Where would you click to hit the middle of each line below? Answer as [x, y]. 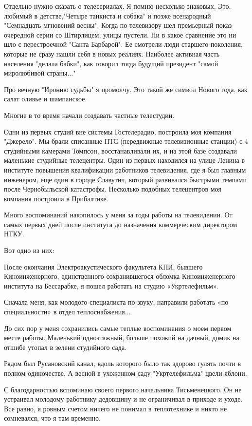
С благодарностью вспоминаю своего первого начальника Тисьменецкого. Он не [123, 389]
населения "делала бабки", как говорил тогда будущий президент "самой [111, 63]
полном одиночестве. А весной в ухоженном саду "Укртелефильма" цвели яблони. [126, 373]
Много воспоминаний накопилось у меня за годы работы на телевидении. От [118, 215]
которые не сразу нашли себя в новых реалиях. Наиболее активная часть [112, 53]
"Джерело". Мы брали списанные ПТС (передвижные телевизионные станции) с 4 [126, 141]
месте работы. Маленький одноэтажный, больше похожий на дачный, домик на [122, 338]
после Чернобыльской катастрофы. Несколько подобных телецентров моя [113, 189]
